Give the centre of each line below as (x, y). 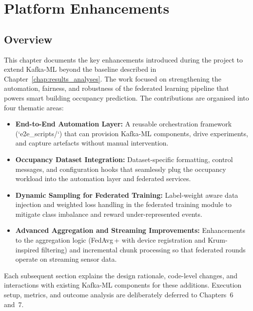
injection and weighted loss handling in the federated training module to (124, 204)
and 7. (14, 304)
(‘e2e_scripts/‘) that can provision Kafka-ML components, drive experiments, (132, 133)
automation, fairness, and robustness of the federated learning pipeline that (117, 88)
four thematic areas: (34, 107)
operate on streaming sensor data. (66, 259)
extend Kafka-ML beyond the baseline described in (80, 69)
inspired (27, 249)
